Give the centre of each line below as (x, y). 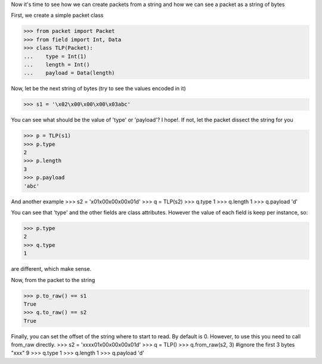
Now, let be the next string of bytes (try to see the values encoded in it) (98, 88)
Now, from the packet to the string (53, 280)
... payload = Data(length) (69, 73)
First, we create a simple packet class (57, 16)
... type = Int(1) (55, 56)
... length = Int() (57, 65)
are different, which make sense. (51, 269)
